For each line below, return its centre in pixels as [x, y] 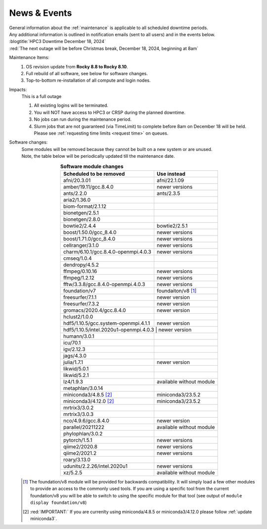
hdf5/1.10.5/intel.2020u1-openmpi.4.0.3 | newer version [128, 330]
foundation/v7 [80, 290]
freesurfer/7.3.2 [81, 303]
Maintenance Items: [29, 57]
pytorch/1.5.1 [78, 440]
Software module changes [92, 166]
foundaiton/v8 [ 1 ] [177, 290]
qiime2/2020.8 [80, 446]
